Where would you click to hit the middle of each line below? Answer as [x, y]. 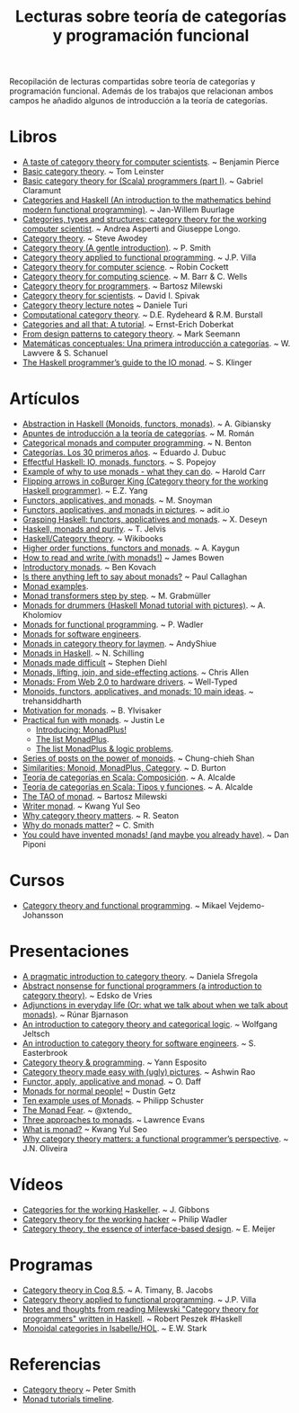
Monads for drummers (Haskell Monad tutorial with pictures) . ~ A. [144, 605]
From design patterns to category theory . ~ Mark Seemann [131, 334]
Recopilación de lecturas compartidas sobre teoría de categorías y [132, 82]
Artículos [45, 399]
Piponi [34, 845]
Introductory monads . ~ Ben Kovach [89, 568]
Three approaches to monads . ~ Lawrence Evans [113, 1119]
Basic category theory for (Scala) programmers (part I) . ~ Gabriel [142, 181]
